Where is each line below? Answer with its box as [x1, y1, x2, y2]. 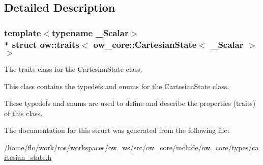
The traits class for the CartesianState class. [4, 63, 142, 74]
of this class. [4, 107, 43, 118]
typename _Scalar [51, 26, 129, 39]
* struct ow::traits [4, 38, 79, 50]
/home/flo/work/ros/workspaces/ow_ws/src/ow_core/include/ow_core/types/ [4, 142, 252, 152]
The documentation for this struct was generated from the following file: [4, 125, 229, 135]
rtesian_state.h [4, 152, 52, 162]
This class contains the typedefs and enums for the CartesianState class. [4, 80, 229, 91]
